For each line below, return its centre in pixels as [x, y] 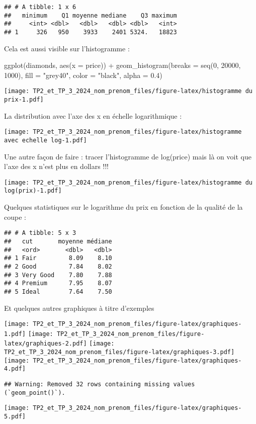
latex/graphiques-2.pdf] [46, 344]
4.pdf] [15, 369]
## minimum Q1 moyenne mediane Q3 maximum [91, 15]
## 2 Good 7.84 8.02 [58, 266]
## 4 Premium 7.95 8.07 [58, 283]
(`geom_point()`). [35, 393]
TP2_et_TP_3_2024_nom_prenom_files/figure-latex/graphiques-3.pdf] [119, 352]
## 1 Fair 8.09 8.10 [58, 258]
